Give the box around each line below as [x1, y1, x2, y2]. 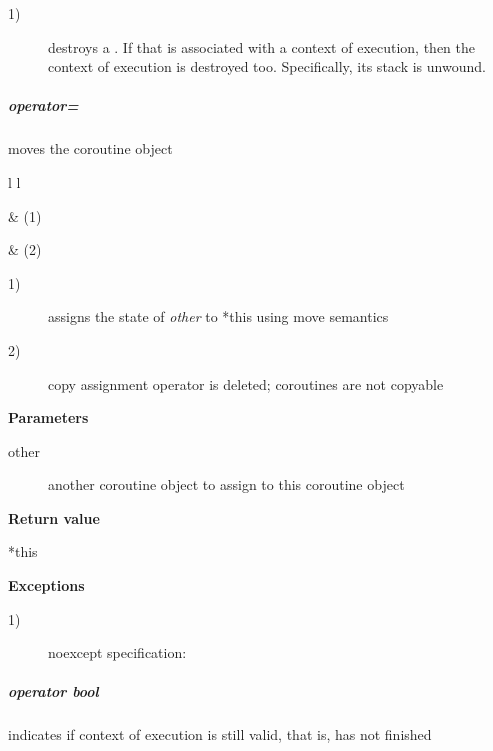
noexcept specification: [48, 642, 187, 663]
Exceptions [8, 575, 85, 596]
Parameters [8, 407, 89, 428]
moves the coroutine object [8, 138, 173, 159]
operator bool [8, 681, 99, 702]
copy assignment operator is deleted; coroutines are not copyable [48, 373, 444, 394]
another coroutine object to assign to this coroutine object [48, 474, 405, 495]
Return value [8, 507, 100, 528]
